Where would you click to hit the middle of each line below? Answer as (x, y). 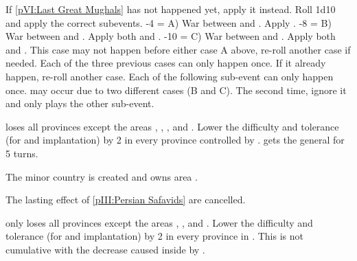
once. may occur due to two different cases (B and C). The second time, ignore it (176, 90)
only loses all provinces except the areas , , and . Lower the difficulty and (159, 222)
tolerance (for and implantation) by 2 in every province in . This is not (154, 236)
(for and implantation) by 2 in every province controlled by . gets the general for (175, 140)
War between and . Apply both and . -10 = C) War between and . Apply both (171, 36)
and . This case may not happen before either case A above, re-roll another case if (178, 49)
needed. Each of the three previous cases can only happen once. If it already (166, 63)
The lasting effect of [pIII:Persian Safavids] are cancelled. (126, 200)
